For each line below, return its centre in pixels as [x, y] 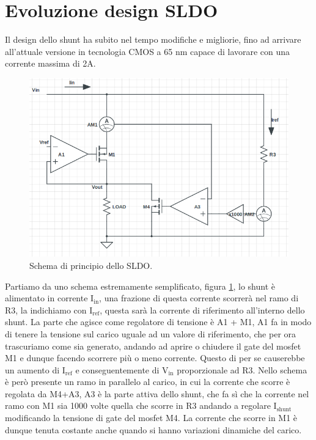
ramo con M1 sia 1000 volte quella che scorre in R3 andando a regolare [138, 405]
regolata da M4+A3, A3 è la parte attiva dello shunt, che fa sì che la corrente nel [157, 393]
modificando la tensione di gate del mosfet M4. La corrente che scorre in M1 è [151, 418]
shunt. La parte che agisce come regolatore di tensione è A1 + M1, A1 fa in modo [158, 322]
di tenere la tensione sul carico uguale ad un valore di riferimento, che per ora [151, 333]
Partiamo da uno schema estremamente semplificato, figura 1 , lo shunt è [140, 286]
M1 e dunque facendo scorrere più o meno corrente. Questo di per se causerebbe [155, 358]
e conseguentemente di [117, 369]
